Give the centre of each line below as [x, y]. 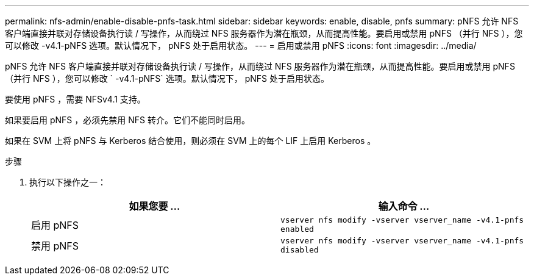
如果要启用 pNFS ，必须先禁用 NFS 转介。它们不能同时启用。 [127, 120]
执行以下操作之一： [68, 182]
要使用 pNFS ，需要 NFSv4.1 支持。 [75, 99]
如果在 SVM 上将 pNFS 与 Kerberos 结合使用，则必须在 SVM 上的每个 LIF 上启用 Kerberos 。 [190, 141]
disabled [300, 250]
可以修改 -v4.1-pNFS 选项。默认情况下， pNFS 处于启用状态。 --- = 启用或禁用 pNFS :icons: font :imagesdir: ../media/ [241, 45]
